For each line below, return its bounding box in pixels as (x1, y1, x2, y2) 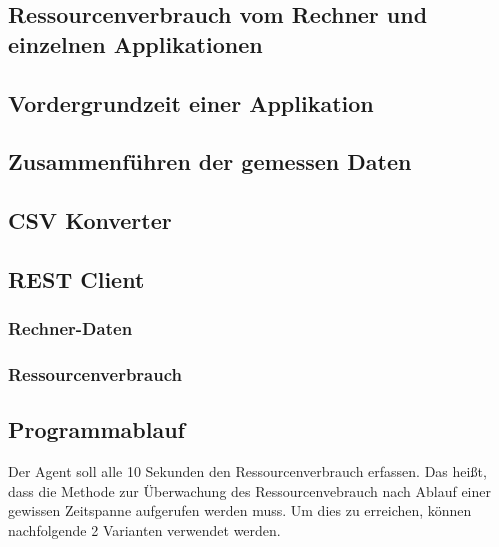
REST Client (8, 263, 145, 294)
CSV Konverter (8, 205, 172, 236)
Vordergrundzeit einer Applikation (8, 87, 374, 118)
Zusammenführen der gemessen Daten (8, 146, 412, 177)
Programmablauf (8, 414, 185, 445)
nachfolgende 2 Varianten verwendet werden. (8, 519, 281, 540)
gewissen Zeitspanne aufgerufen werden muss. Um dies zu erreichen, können (8, 500, 472, 521)
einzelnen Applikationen (8, 28, 263, 59)
